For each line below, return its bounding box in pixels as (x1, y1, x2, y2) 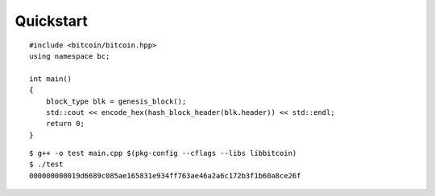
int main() (29, 74, 72, 84)
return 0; (45, 119, 85, 129)
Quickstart (14, 12, 89, 30)
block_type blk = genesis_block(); (45, 96, 187, 106)
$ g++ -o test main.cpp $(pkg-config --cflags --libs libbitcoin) (29, 149, 297, 158)
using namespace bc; (29, 51, 110, 60)
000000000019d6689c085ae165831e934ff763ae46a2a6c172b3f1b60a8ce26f (29, 171, 301, 180)
